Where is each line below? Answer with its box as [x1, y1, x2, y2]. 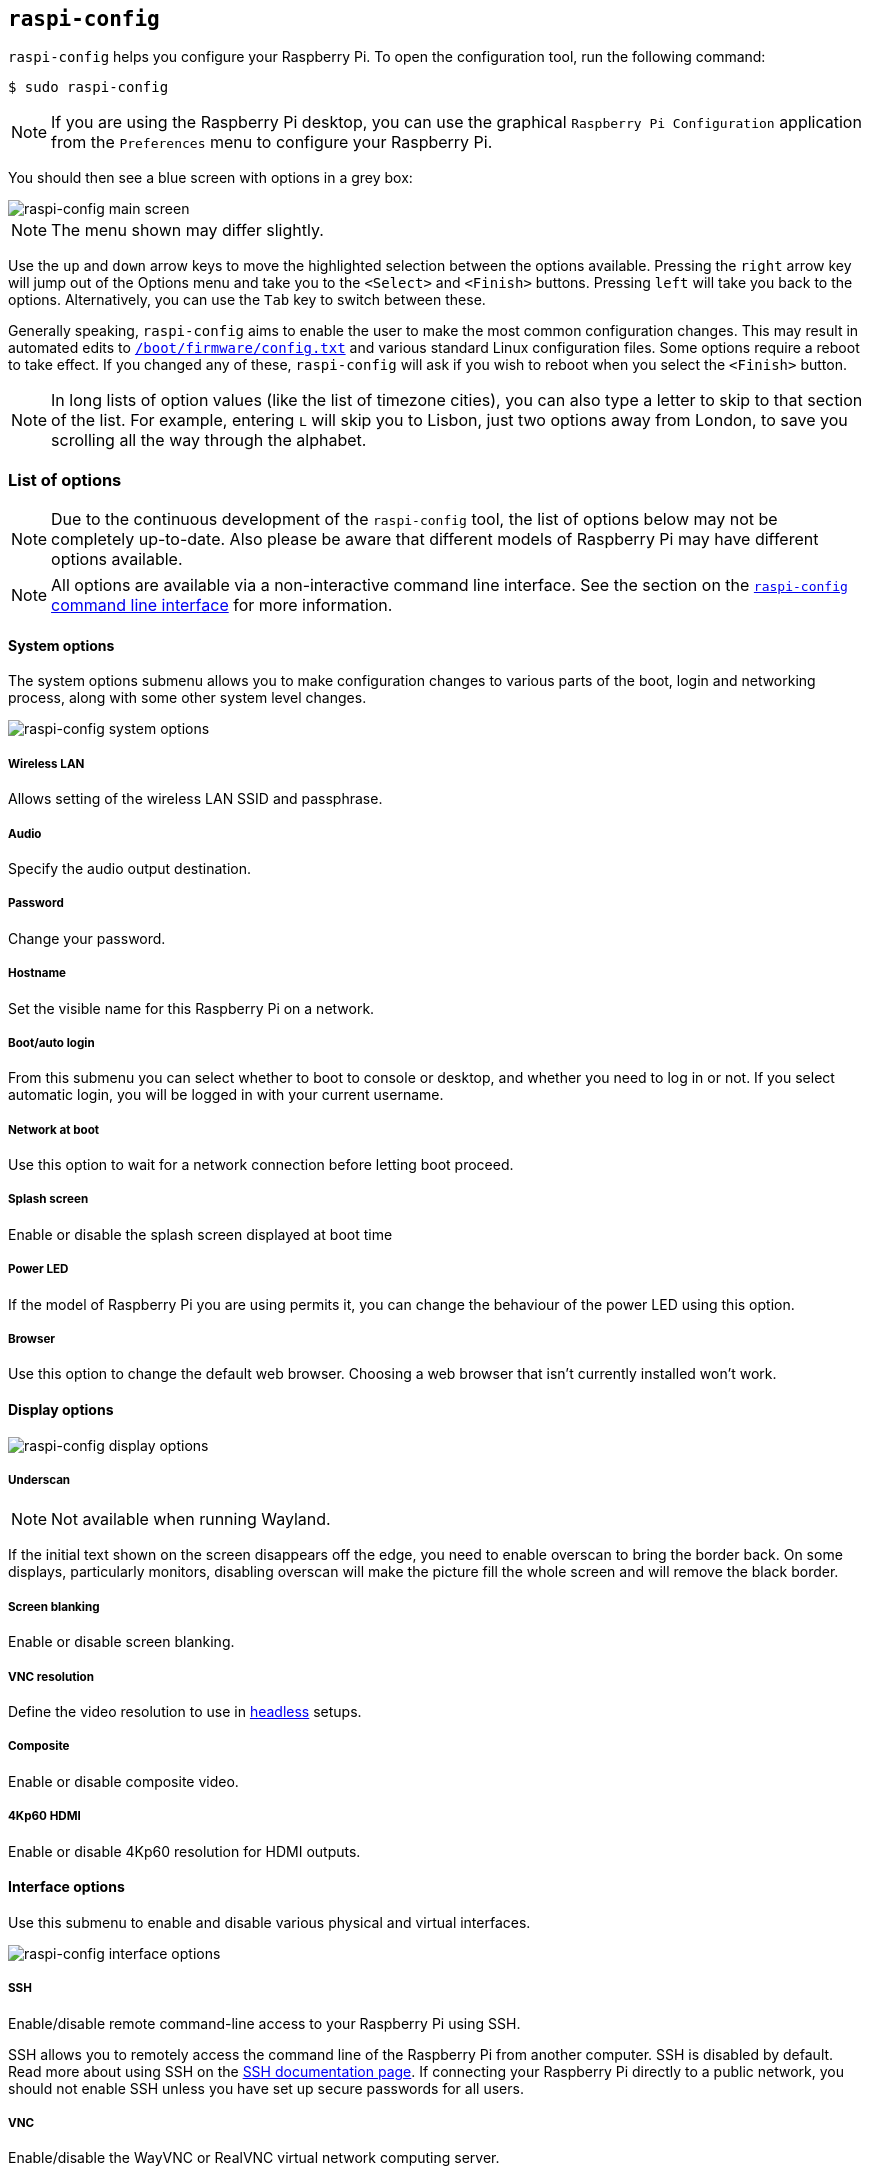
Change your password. [8, 929, 166, 947]
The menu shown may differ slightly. [51, 220, 324, 241]
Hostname [8, 966, 67, 981]
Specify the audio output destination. [8, 859, 252, 877]
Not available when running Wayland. [51, 1509, 331, 1530]
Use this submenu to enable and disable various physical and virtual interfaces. [8, 1913, 531, 1931]
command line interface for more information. [51, 595, 393, 616]
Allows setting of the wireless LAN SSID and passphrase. [8, 790, 383, 808]
